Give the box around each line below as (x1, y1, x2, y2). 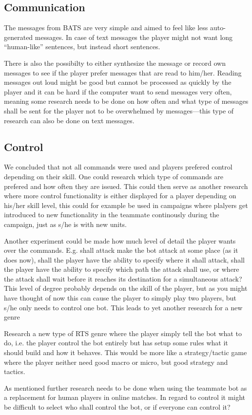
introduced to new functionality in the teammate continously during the (4, 209, 219, 220)
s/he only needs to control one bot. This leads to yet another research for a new (4, 302, 243, 312)
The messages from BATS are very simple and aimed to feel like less (4, 22, 208, 33)
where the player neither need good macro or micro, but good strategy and (4, 357, 228, 367)
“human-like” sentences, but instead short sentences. (4, 41, 160, 52)
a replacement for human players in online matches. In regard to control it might (4, 392, 246, 402)
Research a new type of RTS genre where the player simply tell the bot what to (4, 328, 242, 338)
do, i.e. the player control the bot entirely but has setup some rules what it (4, 338, 228, 348)
